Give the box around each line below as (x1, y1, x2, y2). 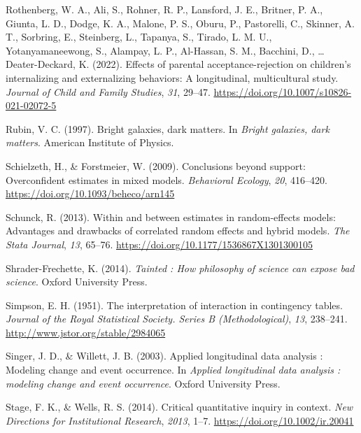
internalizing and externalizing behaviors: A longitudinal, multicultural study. (6, 70, 339, 85)
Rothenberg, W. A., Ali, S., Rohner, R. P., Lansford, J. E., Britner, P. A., (6, 2, 323, 16)
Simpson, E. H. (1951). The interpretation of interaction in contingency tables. (6, 297, 343, 312)
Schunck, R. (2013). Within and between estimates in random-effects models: (6, 209, 336, 224)
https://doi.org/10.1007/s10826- (213, 84, 352, 99)
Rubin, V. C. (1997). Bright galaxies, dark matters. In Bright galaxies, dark (6, 121, 330, 136)
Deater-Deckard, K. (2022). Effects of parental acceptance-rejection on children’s (6, 57, 351, 71)
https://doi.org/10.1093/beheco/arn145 (6, 186, 175, 201)
